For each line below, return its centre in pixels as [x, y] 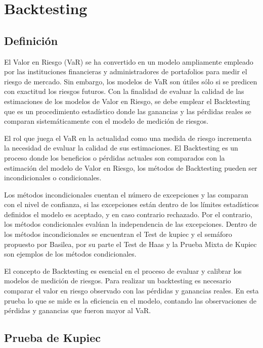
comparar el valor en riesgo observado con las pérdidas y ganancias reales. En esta [131, 291]
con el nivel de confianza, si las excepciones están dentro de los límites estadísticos [131, 204]
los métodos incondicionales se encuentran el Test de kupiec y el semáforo [118, 234]
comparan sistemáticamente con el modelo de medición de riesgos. [106, 121]
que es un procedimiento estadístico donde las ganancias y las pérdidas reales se [128, 111]
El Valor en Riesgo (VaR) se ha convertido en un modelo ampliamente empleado [129, 61]
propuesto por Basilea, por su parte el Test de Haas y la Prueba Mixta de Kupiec [130, 244]
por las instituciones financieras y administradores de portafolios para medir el [126, 71]
